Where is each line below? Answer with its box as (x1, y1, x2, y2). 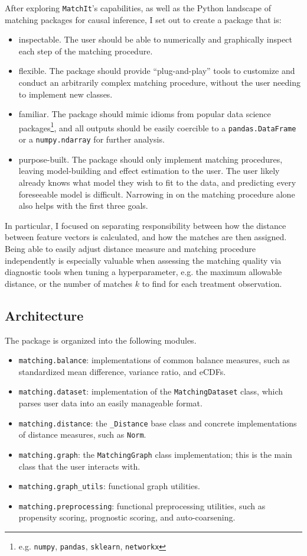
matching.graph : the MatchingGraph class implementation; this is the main (18, 448, 292, 460)
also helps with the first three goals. (18, 199, 148, 212)
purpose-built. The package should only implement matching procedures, (18, 153, 283, 165)
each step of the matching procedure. (18, 44, 153, 57)
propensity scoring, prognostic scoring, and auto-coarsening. (18, 511, 236, 523)
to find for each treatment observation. (142, 277, 282, 289)
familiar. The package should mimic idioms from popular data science (18, 108, 271, 120)
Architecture (5, 306, 84, 324)
